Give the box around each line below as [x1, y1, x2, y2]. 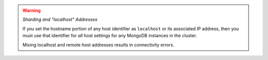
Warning [22, 7, 41, 13]
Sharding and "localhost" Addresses [22, 16, 98, 22]
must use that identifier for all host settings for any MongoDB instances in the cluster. [22, 33, 197, 39]
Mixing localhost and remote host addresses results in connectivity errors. [22, 42, 175, 48]
